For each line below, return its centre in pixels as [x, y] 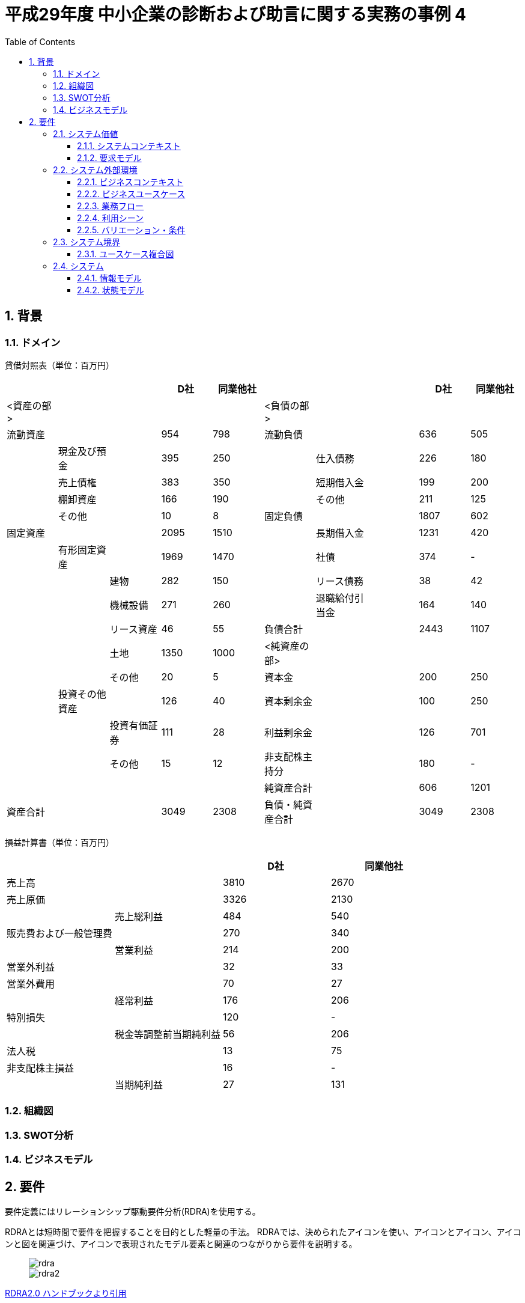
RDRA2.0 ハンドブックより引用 [66, 1293]
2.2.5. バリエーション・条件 [131, 230]
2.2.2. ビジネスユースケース [131, 194]
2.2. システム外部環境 [95, 169]
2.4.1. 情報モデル [109, 278]
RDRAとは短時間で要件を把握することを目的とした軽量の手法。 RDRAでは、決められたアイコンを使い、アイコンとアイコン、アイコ [263, 1231]
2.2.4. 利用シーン [110, 218]
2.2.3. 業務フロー [111, 206]
